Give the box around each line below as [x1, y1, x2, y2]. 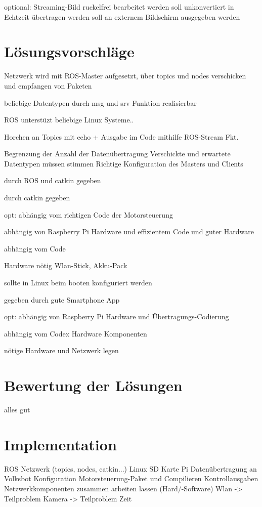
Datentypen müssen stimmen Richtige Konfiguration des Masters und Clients [4, 158, 243, 168]
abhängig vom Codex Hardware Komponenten [4, 328, 147, 339]
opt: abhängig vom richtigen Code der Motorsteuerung [4, 209, 173, 220]
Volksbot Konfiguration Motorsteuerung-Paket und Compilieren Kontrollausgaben [4, 473, 258, 484]
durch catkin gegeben [4, 192, 70, 203]
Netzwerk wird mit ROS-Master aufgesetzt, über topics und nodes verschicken [4, 70, 246, 81]
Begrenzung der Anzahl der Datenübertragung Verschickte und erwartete [4, 148, 231, 159]
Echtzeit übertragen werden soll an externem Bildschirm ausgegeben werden [4, 11, 240, 22]
